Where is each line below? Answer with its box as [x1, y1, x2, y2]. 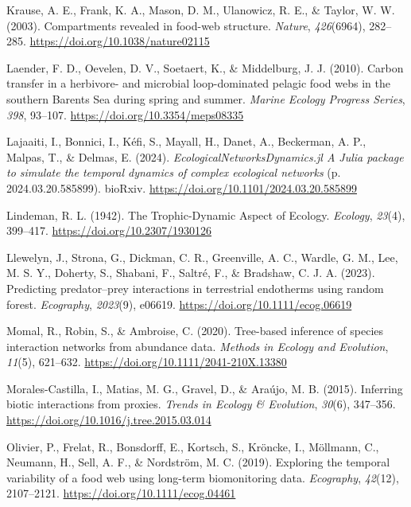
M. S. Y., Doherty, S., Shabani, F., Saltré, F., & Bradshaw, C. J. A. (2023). [6, 264, 375, 281]
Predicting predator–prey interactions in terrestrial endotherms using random [6, 279, 384, 296]
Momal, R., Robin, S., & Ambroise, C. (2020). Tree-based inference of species [6, 322, 384, 339]
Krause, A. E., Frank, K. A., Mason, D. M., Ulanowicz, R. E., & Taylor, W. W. [6, 2, 395, 18]
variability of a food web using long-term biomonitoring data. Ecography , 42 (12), [6, 469, 399, 486]
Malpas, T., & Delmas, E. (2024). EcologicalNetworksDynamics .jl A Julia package [6, 148, 404, 165]
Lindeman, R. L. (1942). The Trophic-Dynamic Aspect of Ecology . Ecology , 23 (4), [6, 206, 405, 223]
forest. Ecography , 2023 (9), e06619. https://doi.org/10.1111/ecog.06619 [6, 295, 352, 312]
